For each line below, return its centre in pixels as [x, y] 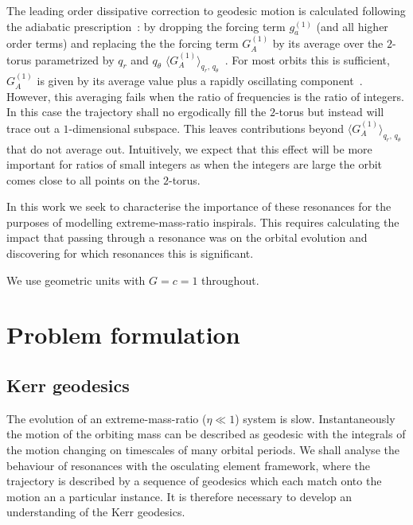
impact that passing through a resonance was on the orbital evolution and [187, 237]
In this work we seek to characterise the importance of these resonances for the [199, 206]
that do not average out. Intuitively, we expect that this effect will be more [189, 148]
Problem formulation [123, 334]
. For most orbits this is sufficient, [307, 59]
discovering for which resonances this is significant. [130, 253]
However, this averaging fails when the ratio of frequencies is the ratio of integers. [205, 96]
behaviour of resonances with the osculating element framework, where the [188, 465]
